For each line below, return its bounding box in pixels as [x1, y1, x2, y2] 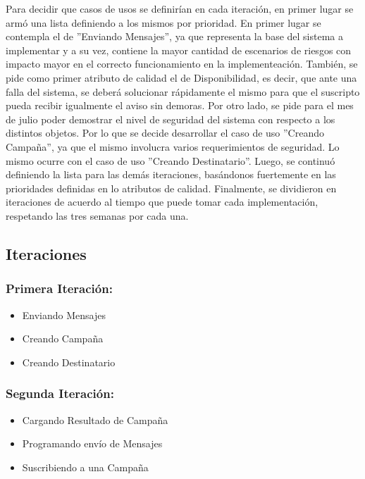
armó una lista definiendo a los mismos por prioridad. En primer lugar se [6, 15, 321, 30]
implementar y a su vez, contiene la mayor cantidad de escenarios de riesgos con [6, 42, 352, 57]
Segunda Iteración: [6, 385, 114, 402]
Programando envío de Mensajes [22, 436, 163, 451]
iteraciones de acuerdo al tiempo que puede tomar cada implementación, [6, 194, 318, 209]
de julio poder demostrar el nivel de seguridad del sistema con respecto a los [6, 111, 335, 126]
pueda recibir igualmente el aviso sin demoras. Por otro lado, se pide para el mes [6, 98, 354, 113]
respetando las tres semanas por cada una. [6, 208, 189, 223]
